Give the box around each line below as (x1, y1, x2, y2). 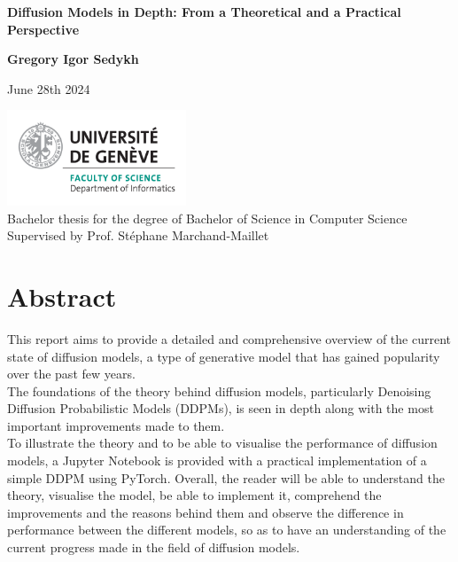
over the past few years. (7, 364, 136, 383)
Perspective (7, 20, 80, 38)
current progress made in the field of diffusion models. (7, 538, 300, 557)
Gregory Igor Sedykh (7, 50, 139, 68)
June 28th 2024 (7, 79, 90, 98)
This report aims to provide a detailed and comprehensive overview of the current (7, 329, 451, 347)
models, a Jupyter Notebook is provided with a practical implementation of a (7, 451, 427, 470)
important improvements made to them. (7, 416, 225, 434)
